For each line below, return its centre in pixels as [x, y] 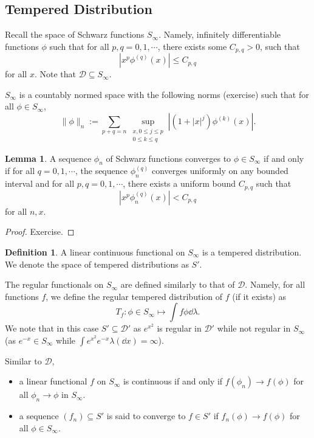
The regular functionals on [54, 284]
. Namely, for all [275, 284]
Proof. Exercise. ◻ [40, 231]
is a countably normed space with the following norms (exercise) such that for [164, 94]
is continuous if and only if [173, 381]
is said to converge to [146, 416]
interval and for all [40, 183]
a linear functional [53, 381]
